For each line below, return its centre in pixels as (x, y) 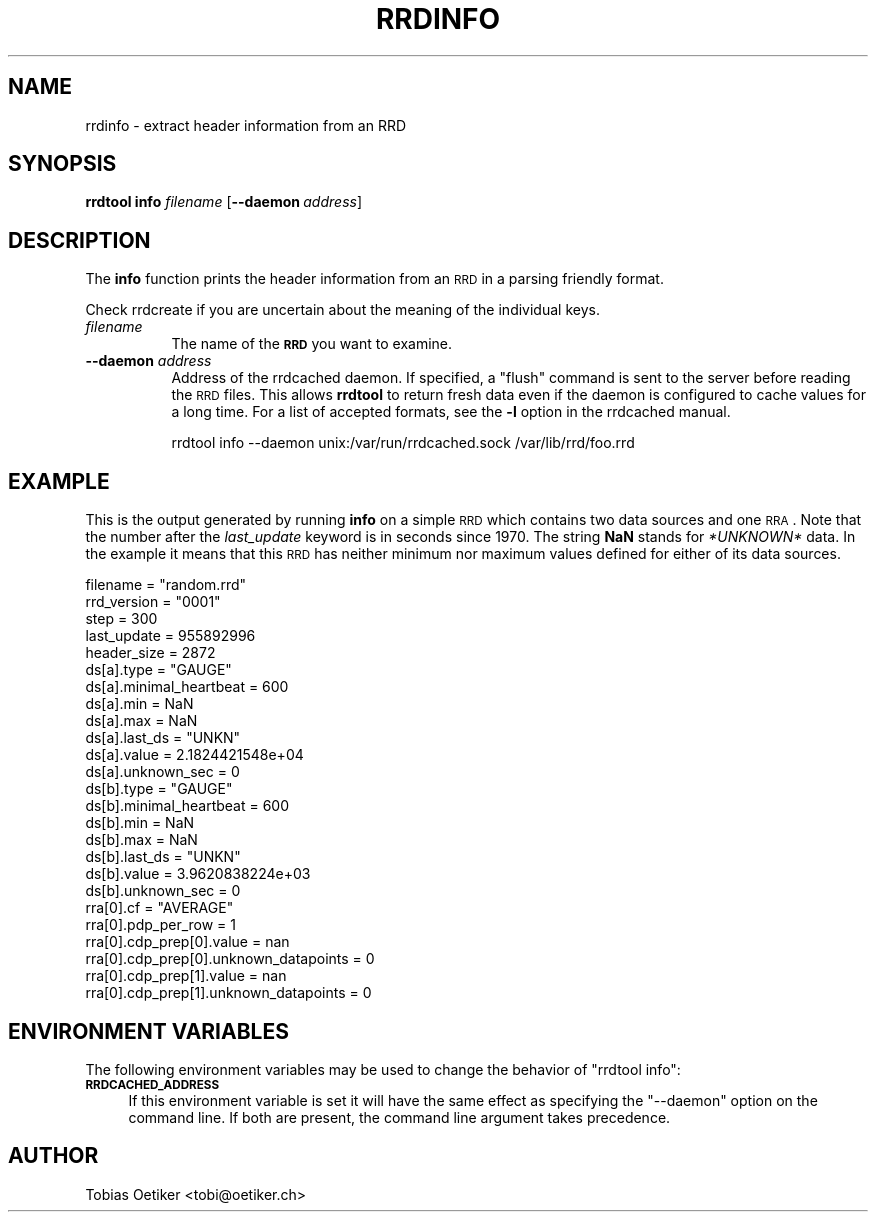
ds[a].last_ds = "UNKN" (163, 738)
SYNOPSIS (62, 164)
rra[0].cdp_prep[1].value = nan (186, 976)
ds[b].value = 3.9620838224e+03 (198, 874)
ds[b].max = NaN (141, 840)
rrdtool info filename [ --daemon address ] (224, 202)
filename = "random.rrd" (166, 585)
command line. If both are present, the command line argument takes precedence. (399, 1117)
